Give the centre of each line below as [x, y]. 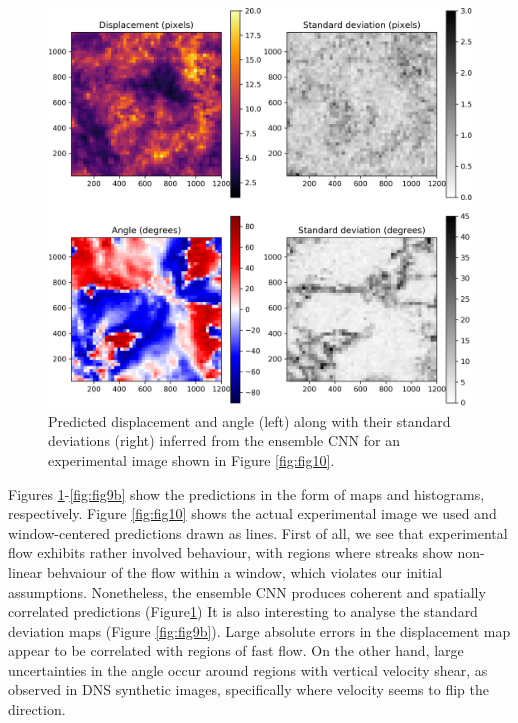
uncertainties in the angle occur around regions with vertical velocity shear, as [248, 669]
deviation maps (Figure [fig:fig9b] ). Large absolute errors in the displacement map [259, 630]
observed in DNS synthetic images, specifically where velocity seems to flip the [248, 689]
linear [25, 571]
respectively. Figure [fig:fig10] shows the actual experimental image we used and [252, 513]
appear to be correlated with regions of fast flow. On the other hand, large [236, 650]
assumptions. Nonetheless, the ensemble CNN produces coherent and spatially [247, 591]
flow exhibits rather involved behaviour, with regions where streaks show [230, 552]
